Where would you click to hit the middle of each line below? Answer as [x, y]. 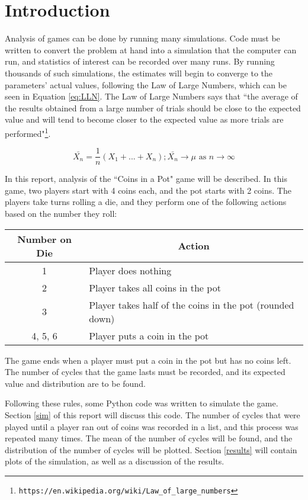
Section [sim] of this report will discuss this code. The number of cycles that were [153, 414]
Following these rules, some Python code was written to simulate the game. [142, 403]
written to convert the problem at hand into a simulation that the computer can [151, 49]
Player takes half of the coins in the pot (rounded [192, 305]
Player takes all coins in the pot [155, 287]
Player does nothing [130, 270]
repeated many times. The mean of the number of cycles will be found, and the [149, 438]
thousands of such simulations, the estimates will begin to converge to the [139, 73]
